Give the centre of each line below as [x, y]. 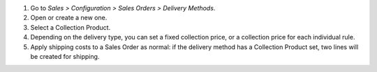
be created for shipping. [65, 56]
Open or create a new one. [69, 18]
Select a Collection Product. [71, 27]
